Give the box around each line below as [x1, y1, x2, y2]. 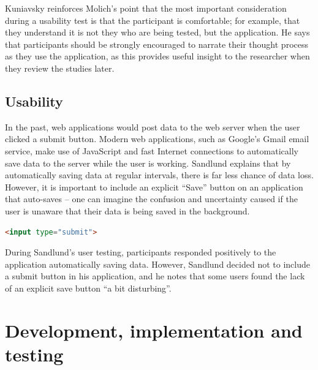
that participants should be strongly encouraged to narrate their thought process [5, 37, 308, 50]
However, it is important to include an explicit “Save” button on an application [5, 180, 303, 193]
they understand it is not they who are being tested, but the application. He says [5, 26, 310, 39]
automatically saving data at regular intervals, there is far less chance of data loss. [5, 168, 314, 181]
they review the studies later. [5, 61, 115, 74]
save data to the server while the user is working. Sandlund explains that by [5, 156, 291, 169]
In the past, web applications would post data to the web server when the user [5, 120, 300, 133]
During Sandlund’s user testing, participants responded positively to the [5, 246, 276, 259]
